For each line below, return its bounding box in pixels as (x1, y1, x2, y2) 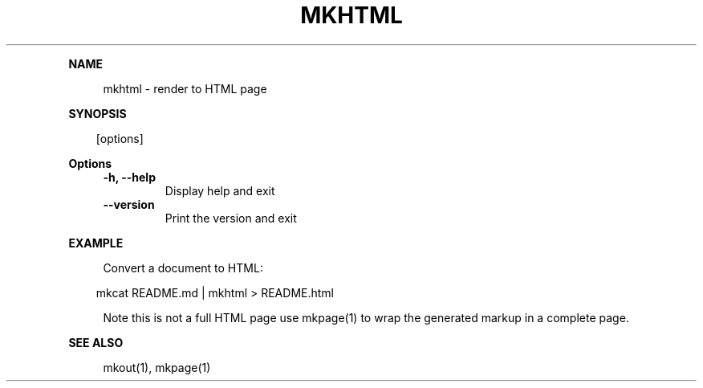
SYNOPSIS (68, 106, 127, 120)
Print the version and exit (165, 210, 297, 225)
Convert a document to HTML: (103, 260, 263, 275)
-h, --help (103, 169, 156, 184)
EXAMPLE (68, 235, 124, 250)
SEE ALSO (68, 335, 124, 349)
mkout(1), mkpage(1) (103, 360, 211, 374)
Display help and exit (165, 183, 275, 198)
